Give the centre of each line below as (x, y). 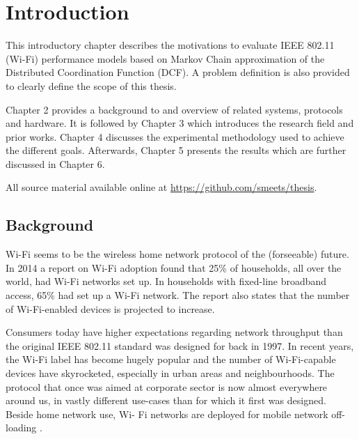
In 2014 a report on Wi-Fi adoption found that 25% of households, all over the (174, 267)
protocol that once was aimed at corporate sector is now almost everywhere (167, 386)
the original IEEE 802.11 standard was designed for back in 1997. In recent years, (180, 345)
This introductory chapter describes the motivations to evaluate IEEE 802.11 (170, 45)
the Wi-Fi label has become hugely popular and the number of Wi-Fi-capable (171, 359)
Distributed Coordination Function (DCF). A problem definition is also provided (178, 72)
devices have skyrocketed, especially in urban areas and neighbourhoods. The (170, 373)
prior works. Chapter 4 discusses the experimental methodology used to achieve (175, 136)
